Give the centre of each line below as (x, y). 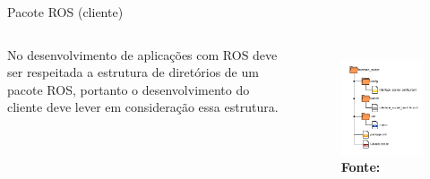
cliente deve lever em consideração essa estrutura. (143, 107)
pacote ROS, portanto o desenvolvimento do (129, 89)
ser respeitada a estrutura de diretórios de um (133, 72)
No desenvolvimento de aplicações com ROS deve (142, 54)
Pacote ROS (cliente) (65, 12)
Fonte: (361, 167)
